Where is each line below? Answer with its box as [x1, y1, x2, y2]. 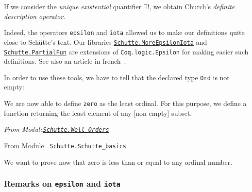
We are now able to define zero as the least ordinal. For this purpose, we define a [4, 98, 247, 108]
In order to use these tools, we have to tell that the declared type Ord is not [4, 72, 230, 82]
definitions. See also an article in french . [4, 56, 126, 66]
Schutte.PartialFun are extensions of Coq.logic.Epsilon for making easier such [4, 46, 249, 56]
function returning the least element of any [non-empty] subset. [4, 107, 192, 118]
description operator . [4, 11, 66, 21]
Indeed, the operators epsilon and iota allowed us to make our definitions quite [4, 27, 245, 37]
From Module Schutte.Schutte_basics [4, 140, 127, 150]
